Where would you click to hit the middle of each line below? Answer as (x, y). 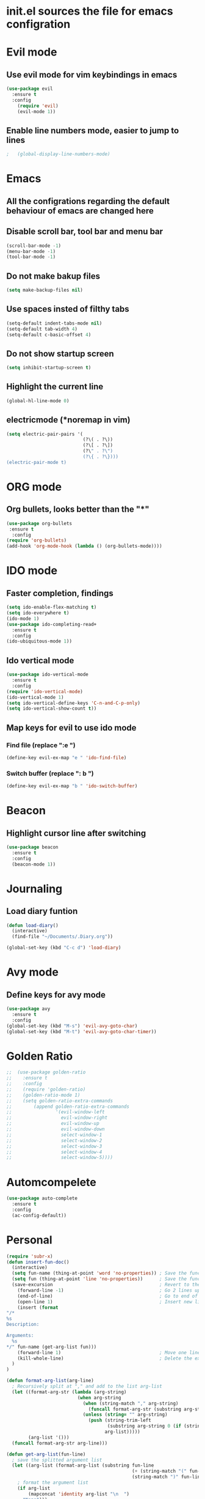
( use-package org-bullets (39, 523)
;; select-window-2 (54, 1140)
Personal (30, 1240)
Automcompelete (51, 1182)
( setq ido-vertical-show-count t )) (52, 709)
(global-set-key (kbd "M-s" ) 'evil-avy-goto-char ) (72, 1026)
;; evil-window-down (56, 1129)
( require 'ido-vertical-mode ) (45, 691)
